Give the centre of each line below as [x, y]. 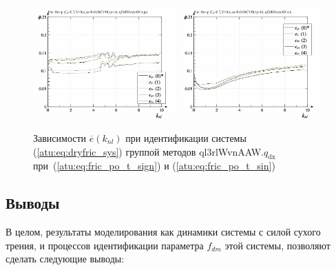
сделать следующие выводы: [65, 259]
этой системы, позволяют [277, 245]
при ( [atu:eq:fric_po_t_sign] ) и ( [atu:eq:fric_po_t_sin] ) [154, 166]
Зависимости [60, 137]
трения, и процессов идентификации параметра [105, 245]
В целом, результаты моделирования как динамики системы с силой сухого [163, 232]
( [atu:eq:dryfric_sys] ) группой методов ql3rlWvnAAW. [148, 151]
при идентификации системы [186, 137]
